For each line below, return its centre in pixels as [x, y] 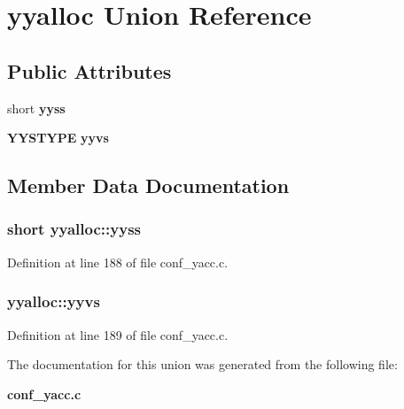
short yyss [36, 108]
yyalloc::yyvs [54, 301]
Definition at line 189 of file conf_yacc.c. [118, 334]
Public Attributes [89, 70]
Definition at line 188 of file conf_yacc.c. [118, 262]
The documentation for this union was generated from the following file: [202, 364]
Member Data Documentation [148, 185]
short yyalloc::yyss [74, 229]
